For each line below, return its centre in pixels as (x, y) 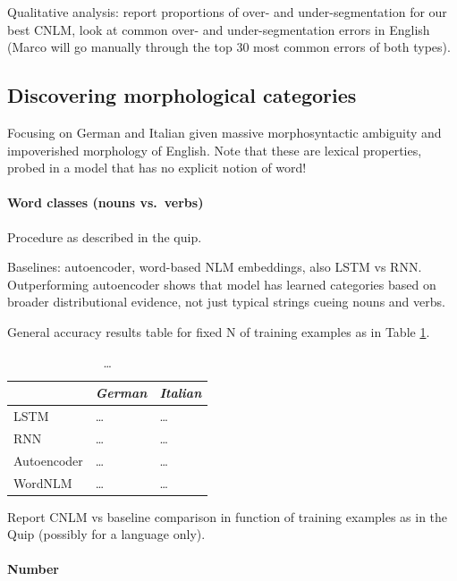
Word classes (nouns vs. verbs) (106, 202)
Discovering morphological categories (182, 95)
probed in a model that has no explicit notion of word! (157, 168)
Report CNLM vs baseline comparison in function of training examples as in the (228, 516)
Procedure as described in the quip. (105, 236)
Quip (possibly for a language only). (106, 534)
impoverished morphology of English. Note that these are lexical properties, (215, 150)
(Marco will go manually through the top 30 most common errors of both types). (229, 47)
